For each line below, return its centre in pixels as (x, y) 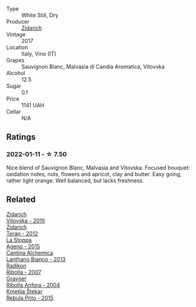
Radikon (16, 265)
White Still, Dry (40, 15)
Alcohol (16, 73)
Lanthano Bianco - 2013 (36, 259)
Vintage (16, 35)
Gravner (16, 279)
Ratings (21, 137)
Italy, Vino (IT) (39, 54)
